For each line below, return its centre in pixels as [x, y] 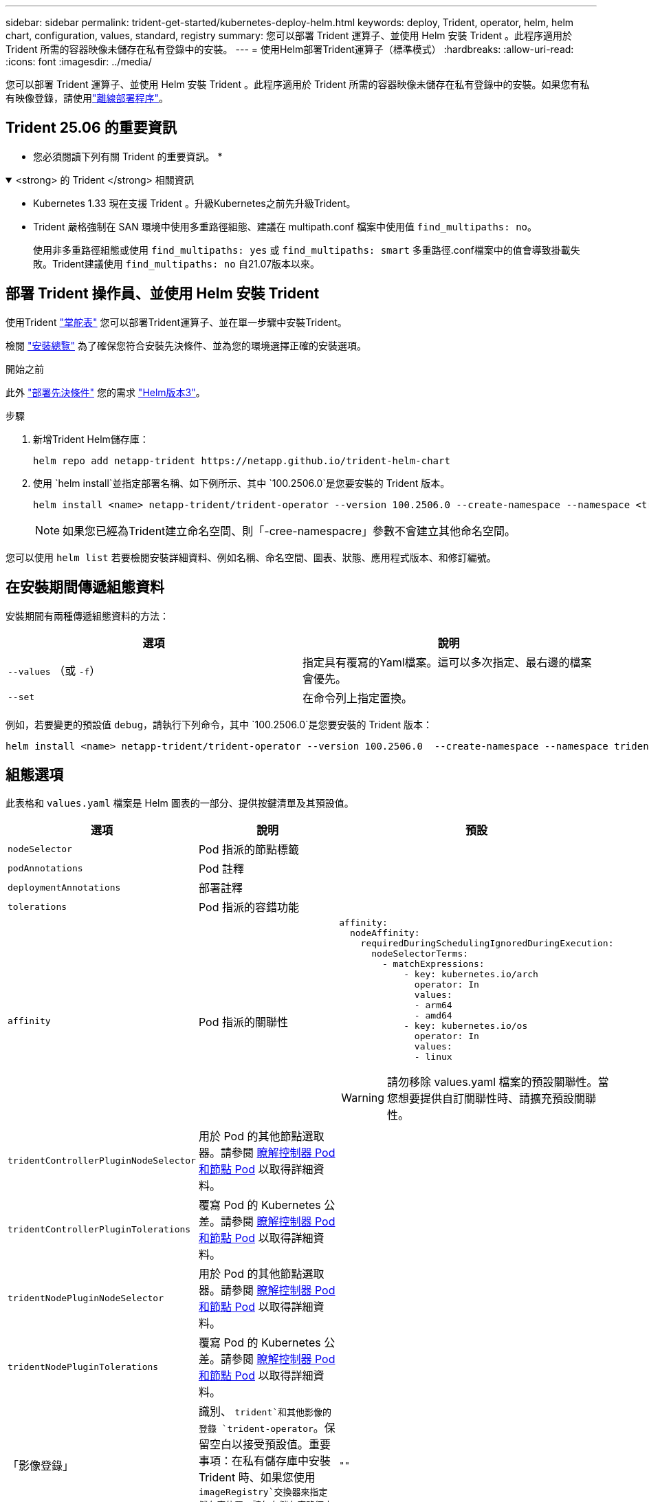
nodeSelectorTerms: [420, 954]
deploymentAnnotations [64, 887]
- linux [433, 1057]
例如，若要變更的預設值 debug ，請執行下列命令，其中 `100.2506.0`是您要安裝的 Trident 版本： [219, 724]
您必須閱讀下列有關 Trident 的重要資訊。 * [128, 156]
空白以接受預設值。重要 [270, 1445]
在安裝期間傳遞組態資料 [85, 587]
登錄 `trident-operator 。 [261, 1428]
